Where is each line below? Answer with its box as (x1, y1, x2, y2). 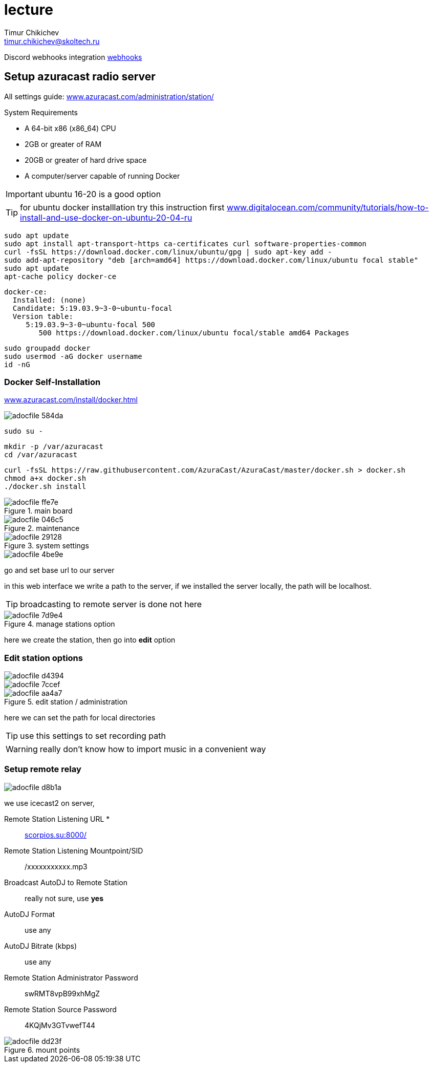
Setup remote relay (4, 764, 81, 775)
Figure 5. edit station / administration (4, 697, 128, 707)
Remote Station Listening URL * (4, 814, 110, 823)
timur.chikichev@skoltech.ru (4, 36, 100, 46)
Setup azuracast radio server (4, 70, 156, 83)
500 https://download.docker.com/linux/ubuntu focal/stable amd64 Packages (38, 328, 350, 337)
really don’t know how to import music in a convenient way (39, 744, 266, 755)
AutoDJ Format (4, 909, 55, 919)
